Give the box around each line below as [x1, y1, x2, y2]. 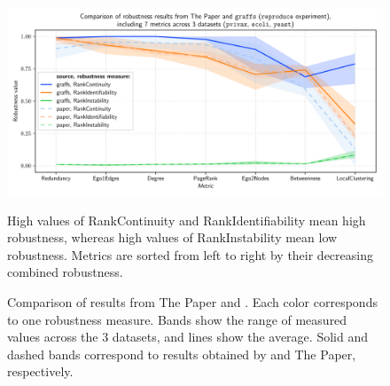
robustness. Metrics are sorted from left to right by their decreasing [7, 245, 373, 264]
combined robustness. [7, 263, 123, 281]
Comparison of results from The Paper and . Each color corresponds [7, 292, 378, 311]
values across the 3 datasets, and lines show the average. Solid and [7, 327, 368, 346]
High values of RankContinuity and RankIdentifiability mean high [7, 210, 366, 229]
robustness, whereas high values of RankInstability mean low [7, 228, 338, 247]
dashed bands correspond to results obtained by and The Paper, [7, 344, 356, 363]
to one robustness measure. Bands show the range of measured [7, 310, 347, 328]
